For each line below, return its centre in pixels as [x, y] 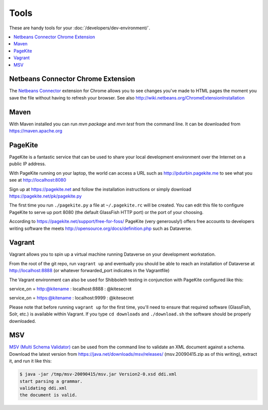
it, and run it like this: [31, 361]
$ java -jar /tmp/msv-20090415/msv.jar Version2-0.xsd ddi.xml [98, 374]
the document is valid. [49, 395]
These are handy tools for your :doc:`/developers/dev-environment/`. [80, 28]
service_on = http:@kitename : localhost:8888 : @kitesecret [70, 289]
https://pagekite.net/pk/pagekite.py [45, 196]
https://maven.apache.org [36, 131]
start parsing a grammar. [51, 381]
